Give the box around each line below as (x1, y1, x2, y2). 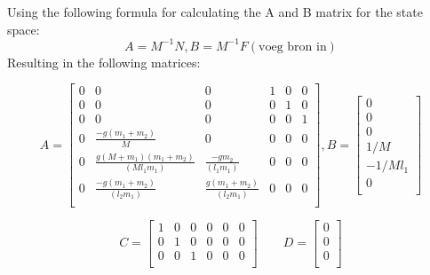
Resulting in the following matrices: (7, 52, 201, 71)
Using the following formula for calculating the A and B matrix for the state (7, 3, 423, 20)
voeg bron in (259, 40, 327, 53)
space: (7, 20, 40, 38)
